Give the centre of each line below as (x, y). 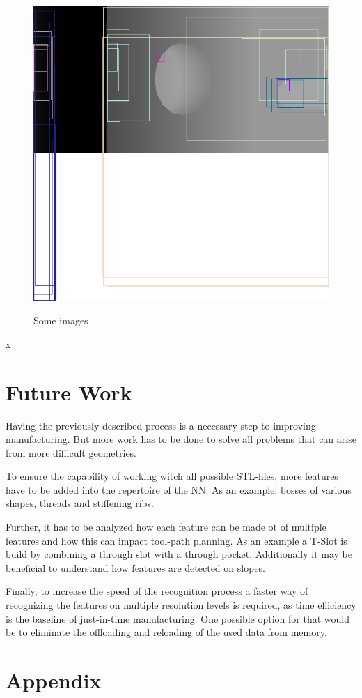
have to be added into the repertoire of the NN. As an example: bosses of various (179, 489)
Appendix (54, 680)
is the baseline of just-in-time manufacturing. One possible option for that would (178, 618)
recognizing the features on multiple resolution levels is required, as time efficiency (181, 605)
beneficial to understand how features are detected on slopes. (135, 567)
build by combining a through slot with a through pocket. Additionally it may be (179, 554)
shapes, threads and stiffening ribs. (80, 503)
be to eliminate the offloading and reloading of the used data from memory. (166, 632)
